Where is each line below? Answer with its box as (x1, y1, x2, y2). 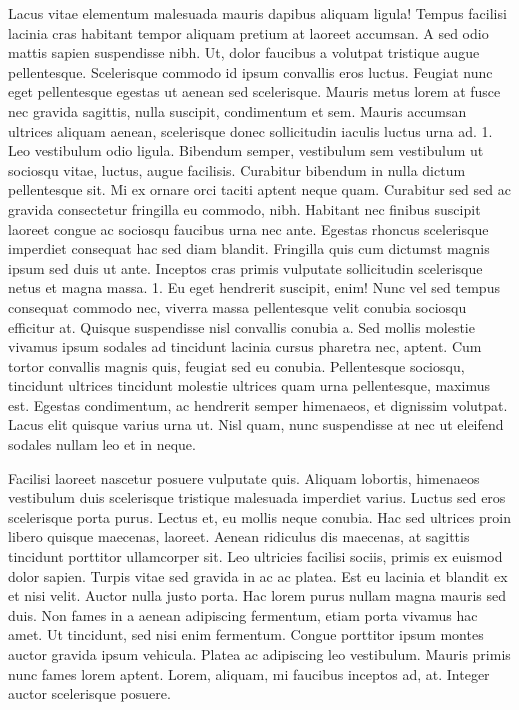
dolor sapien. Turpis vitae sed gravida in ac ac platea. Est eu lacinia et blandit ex (8, 565, 508, 586)
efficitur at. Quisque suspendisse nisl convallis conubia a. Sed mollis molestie (8, 316, 475, 337)
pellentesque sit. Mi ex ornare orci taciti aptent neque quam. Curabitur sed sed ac (8, 179, 511, 200)
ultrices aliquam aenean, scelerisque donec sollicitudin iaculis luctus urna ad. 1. (8, 120, 493, 141)
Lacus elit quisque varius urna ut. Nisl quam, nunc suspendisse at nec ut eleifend (8, 414, 504, 435)
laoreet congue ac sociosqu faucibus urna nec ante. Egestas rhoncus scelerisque (8, 218, 489, 239)
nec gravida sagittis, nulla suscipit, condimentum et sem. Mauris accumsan (8, 100, 467, 121)
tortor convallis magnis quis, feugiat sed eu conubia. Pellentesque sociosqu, (8, 355, 465, 376)
